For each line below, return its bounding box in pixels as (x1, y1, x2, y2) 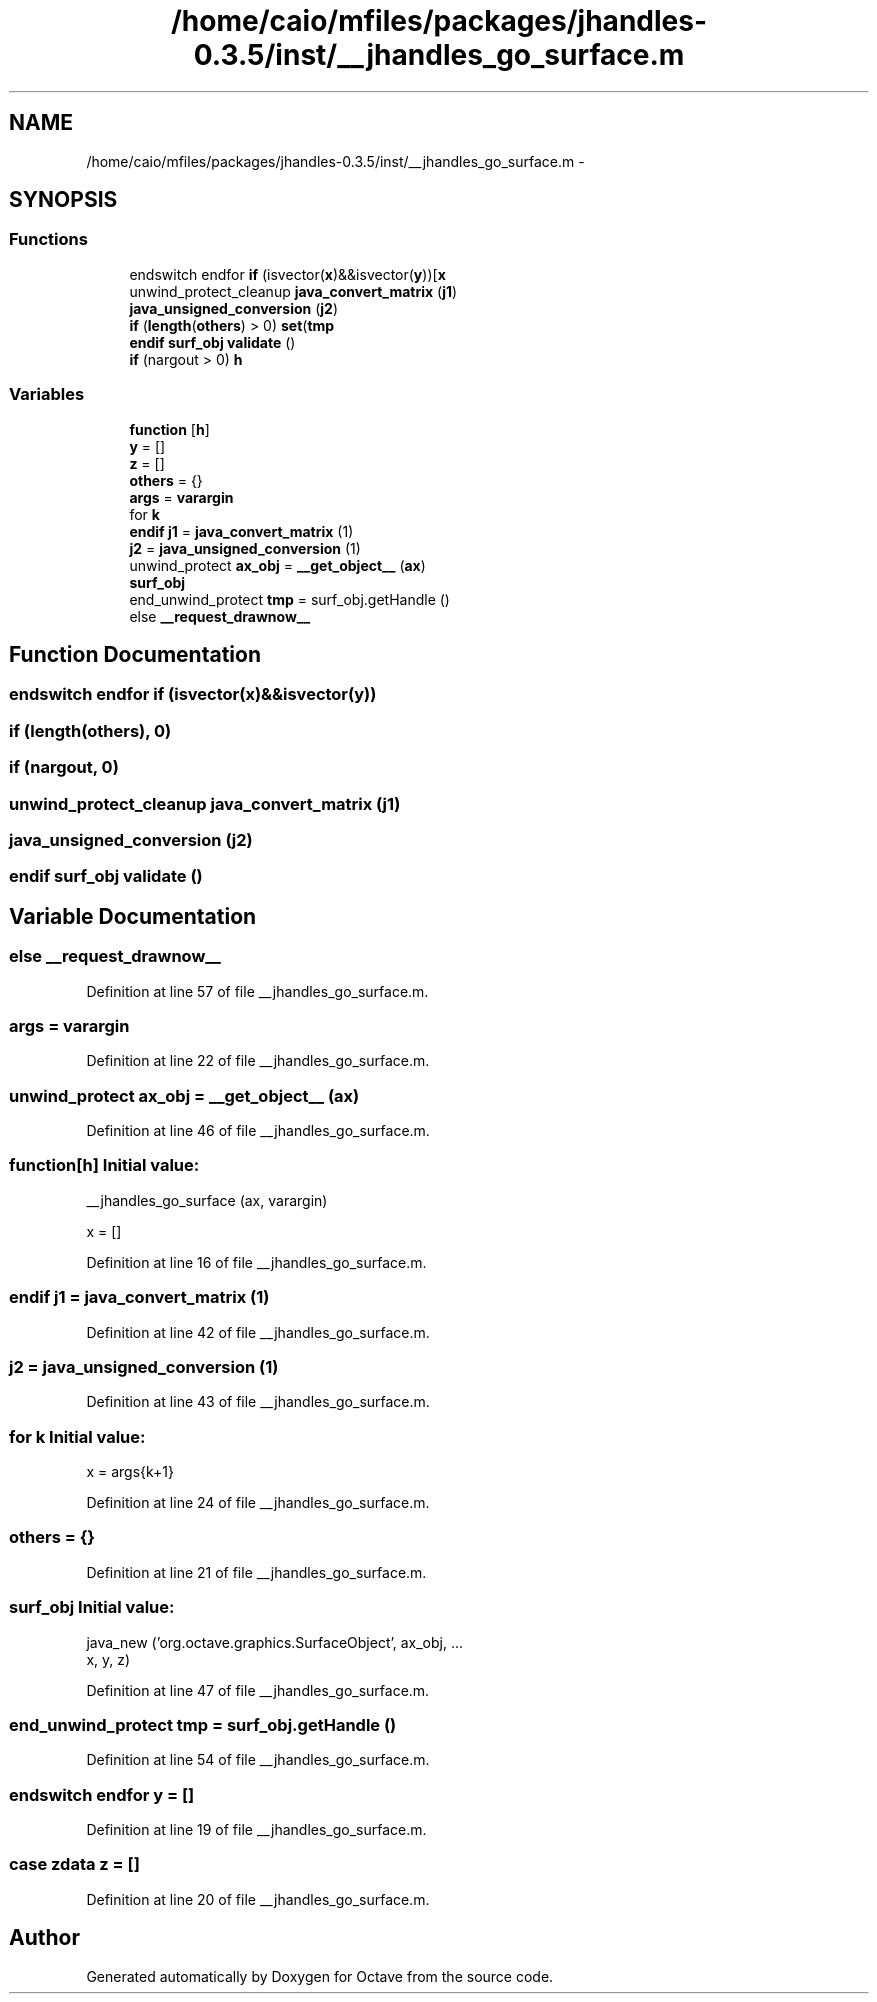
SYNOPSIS (9, 187, 118, 213)
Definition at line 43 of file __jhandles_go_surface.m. (86, 1393, 430, 1411)
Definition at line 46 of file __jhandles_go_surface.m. (86, 1122, 430, 1139)
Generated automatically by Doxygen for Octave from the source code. (86, 1967, 554, 1985)
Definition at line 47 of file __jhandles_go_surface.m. (86, 1681, 430, 1699)
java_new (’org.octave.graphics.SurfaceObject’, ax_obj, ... (86, 1633, 464, 1651)
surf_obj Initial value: (9, 1597, 175, 1618)
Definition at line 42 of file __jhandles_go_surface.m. (86, 1323, 430, 1341)
